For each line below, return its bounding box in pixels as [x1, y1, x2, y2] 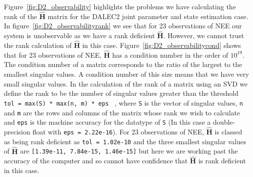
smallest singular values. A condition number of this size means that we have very [4, 69, 249, 79]
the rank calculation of [4, 40, 72, 50]
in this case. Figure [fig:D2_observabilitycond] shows [82, 40, 241, 50]
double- [212, 117, 235, 127]
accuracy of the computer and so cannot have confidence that [4, 155, 188, 166]
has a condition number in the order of [112, 49, 229, 60]
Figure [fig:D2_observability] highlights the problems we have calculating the [4, 1, 236, 11]
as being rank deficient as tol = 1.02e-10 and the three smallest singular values [4, 136, 246, 146]
